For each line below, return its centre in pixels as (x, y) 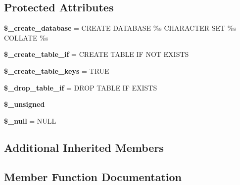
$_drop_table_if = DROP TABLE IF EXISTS (81, 87)
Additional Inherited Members (84, 147)
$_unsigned (24, 104)
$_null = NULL (30, 120)
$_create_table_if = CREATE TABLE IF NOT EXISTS (96, 54)
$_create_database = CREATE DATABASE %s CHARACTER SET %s (120, 28)
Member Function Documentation (93, 176)
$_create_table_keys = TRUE (57, 70)
